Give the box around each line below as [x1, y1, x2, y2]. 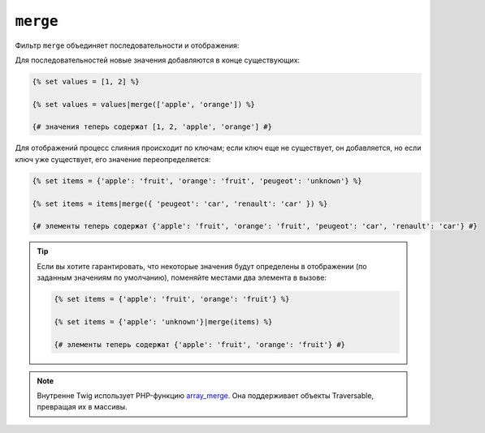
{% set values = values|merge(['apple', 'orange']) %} [32, 100, 255, 109]
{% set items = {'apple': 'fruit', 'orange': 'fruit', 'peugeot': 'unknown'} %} [32, 176, 362, 186]
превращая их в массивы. [37, 402, 128, 412]
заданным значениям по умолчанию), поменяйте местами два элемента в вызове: [37, 272, 327, 283]
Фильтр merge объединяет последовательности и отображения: [15, 41, 240, 50]
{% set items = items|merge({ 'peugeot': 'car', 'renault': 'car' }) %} [32, 199, 328, 208]
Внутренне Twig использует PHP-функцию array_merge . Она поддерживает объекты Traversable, [37, 391, 374, 401]
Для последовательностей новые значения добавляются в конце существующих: [15, 55, 301, 65]
